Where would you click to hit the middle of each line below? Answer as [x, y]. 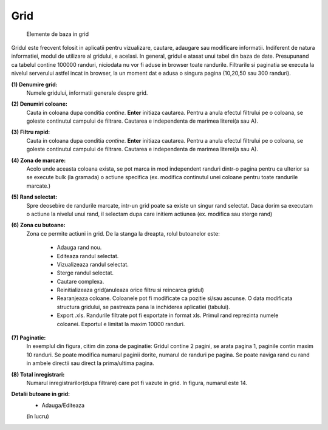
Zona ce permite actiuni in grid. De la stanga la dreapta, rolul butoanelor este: [123, 233]
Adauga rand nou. [79, 247]
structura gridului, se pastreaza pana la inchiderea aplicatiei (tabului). [143, 307]
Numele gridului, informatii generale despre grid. [87, 93]
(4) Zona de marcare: [39, 160]
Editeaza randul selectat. [88, 256]
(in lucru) [38, 417]
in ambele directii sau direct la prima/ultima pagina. [90, 363]
